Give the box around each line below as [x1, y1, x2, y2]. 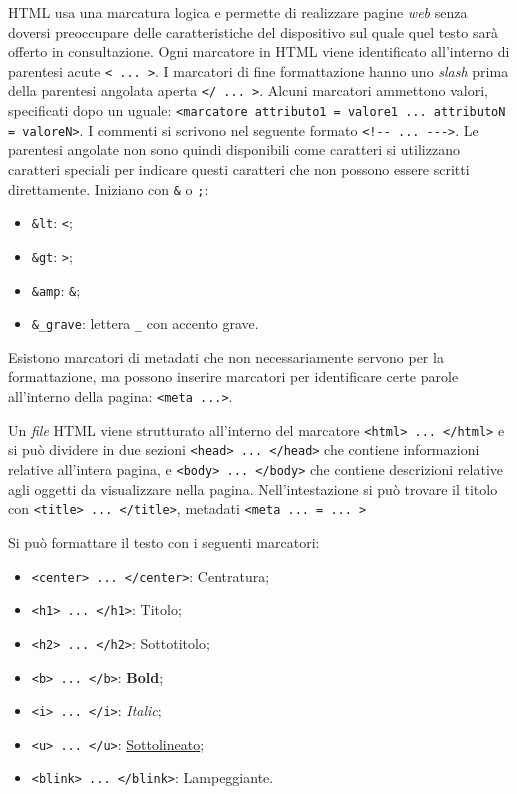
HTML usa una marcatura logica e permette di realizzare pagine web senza [8, 2, 468, 22]
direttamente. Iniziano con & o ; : [8, 178, 209, 199]
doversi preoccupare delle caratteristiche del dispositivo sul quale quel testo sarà [8, 21, 498, 42]
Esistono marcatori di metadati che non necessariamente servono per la [8, 346, 444, 367]
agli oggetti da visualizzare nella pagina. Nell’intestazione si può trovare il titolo [8, 478, 498, 499]
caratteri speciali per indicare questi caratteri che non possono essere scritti [8, 159, 470, 179]
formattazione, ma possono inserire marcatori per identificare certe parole [8, 366, 459, 387]
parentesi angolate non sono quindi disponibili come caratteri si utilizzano [8, 139, 460, 160]
